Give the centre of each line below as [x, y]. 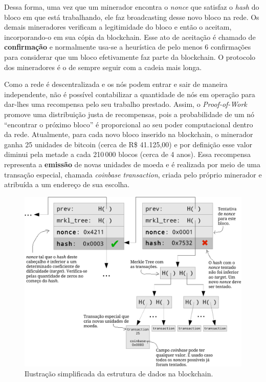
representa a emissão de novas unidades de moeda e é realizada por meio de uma [132, 164]
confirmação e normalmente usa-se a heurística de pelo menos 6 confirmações [128, 47]
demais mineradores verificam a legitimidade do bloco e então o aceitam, [118, 27]
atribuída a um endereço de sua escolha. [67, 184]
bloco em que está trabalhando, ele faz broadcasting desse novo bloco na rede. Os [132, 17]
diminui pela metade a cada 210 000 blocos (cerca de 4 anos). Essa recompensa [128, 154]
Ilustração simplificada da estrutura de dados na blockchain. [119, 374]
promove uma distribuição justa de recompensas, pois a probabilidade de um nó [129, 114]
